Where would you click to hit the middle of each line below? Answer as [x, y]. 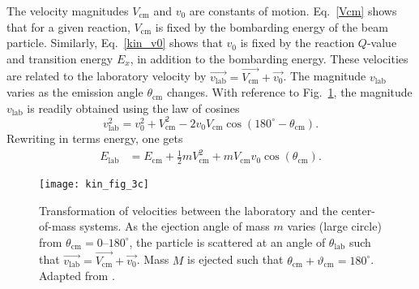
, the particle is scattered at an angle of [227, 242]
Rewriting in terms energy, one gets [95, 138]
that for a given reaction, [68, 26]
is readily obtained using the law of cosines [133, 108]
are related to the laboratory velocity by [107, 76]
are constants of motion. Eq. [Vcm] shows [293, 11]
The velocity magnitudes [68, 11]
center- [358, 210]
